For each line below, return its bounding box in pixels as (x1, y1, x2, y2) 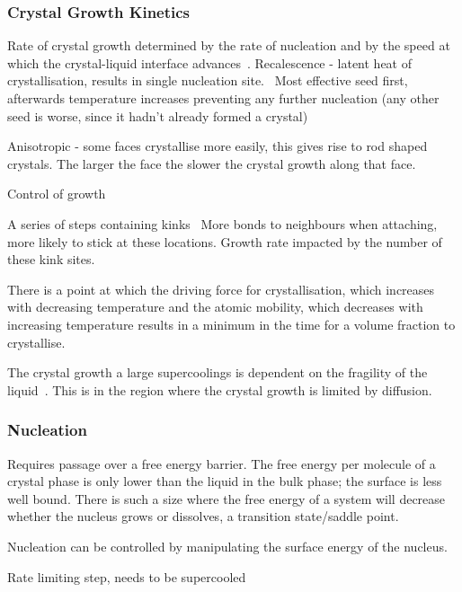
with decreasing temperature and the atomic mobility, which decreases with (7, 297, 423, 316)
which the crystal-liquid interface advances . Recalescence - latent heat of (7, 53, 413, 72)
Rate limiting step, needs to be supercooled (7, 567, 246, 586)
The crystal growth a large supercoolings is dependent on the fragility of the (7, 363, 428, 382)
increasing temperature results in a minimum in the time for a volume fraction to (7, 314, 456, 333)
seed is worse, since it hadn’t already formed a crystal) (7, 106, 308, 125)
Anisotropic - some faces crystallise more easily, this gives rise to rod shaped (7, 137, 428, 155)
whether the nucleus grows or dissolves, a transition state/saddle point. (7, 507, 399, 526)
